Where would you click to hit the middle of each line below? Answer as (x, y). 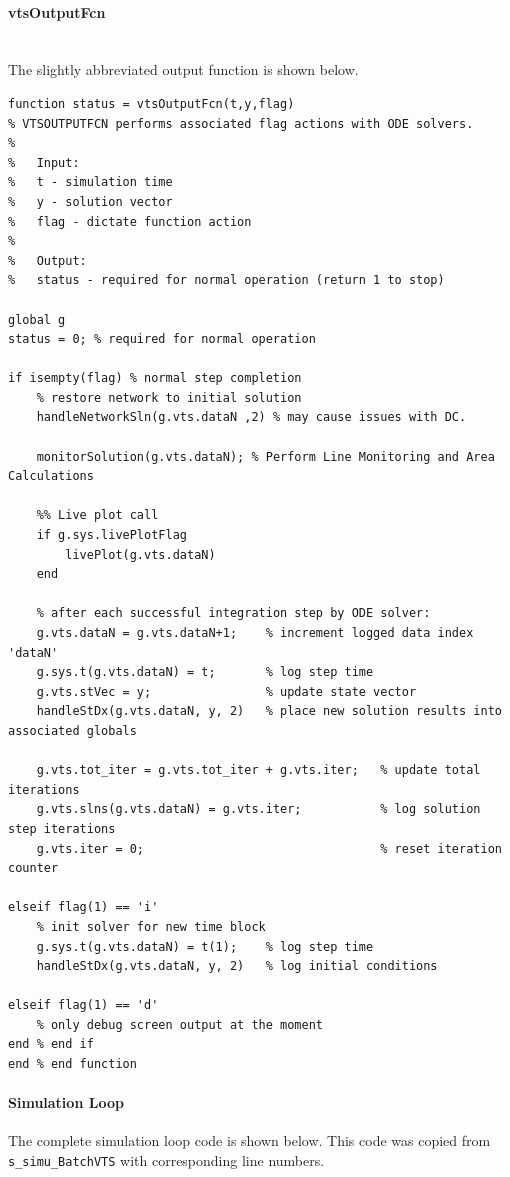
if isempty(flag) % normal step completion (155, 378)
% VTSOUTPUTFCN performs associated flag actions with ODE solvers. (241, 123)
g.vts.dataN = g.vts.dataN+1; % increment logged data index (255, 633)
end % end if (51, 1044)
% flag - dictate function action (130, 221)
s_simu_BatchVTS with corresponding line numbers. (166, 1160)
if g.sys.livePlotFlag (111, 535)
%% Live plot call (97, 515)
